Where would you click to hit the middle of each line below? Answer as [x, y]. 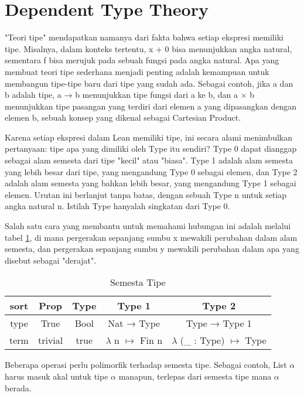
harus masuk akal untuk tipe [57, 376]
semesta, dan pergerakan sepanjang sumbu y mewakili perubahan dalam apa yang [152, 249]
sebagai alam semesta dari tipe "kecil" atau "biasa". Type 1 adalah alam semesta [149, 160]
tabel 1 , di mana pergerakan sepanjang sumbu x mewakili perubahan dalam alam [151, 237]
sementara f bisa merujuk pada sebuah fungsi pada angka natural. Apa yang [142, 60]
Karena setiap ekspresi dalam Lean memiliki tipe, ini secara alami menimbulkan [148, 137]
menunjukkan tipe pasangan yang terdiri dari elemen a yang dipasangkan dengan [151, 106]
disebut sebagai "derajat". [51, 260]
